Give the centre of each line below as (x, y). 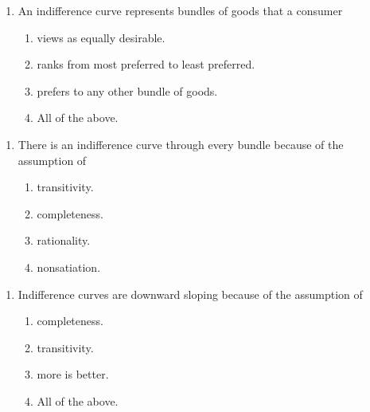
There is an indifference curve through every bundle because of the (181, 144)
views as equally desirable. (101, 37)
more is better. (73, 374)
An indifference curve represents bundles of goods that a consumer (180, 10)
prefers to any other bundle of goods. (127, 90)
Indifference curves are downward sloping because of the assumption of (190, 294)
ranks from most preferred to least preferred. (146, 64)
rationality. (64, 240)
